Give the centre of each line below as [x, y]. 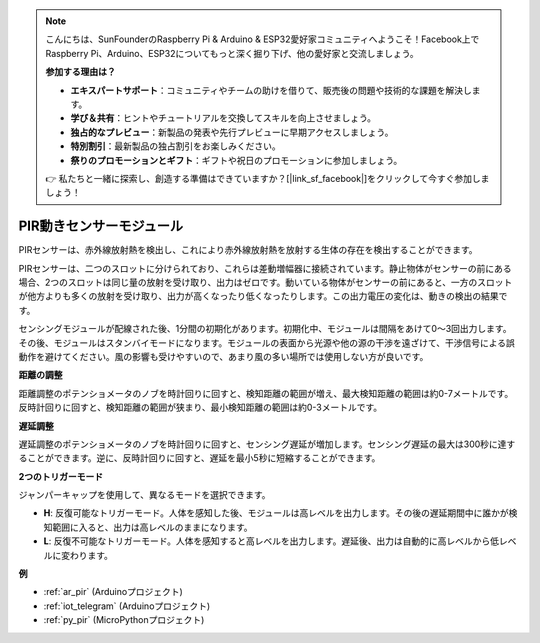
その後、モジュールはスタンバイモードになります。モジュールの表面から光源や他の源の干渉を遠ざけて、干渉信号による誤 [266, 342]
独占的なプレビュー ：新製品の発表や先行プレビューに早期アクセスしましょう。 [232, 132]
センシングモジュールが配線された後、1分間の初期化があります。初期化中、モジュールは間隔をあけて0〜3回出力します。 [265, 329]
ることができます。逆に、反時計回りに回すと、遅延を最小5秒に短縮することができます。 [199, 458]
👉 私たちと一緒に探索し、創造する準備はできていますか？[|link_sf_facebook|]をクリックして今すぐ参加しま [267, 178]
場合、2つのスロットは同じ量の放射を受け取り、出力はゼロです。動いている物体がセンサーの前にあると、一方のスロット [265, 282]
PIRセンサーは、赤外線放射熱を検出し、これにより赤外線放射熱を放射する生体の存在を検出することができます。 [248, 250]
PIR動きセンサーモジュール [101, 226]
